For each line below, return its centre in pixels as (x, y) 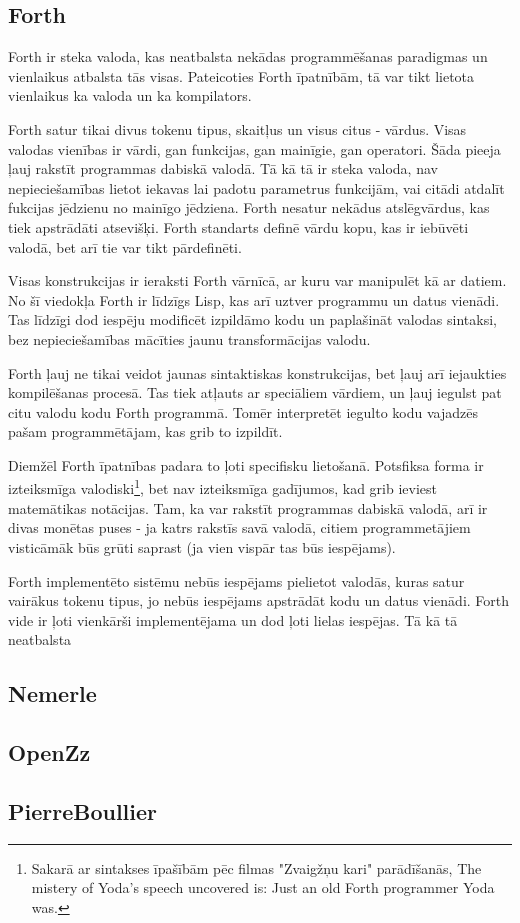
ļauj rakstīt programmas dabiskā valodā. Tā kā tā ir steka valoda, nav (223, 168)
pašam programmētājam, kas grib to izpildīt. (145, 431)
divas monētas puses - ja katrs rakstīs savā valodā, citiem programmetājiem (239, 527)
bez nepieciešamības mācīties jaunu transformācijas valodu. (189, 338)
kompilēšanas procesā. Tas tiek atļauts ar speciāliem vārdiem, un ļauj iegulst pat (255, 392)
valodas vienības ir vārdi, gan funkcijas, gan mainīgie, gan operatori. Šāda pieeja (254, 148)
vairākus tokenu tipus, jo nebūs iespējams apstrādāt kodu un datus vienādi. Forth (259, 600)
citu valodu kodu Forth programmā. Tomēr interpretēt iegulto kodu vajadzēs (243, 411)
